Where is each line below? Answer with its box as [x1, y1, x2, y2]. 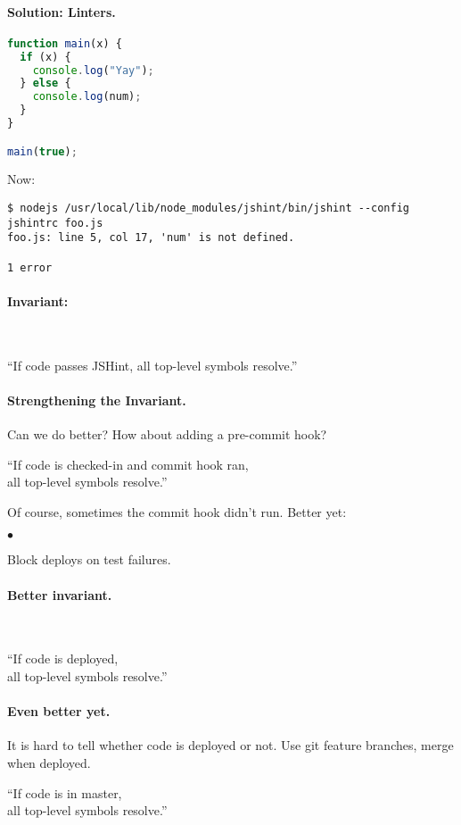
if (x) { [20, 50, 71, 63]
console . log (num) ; [32, 90, 142, 104]
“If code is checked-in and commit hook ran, [7, 454, 249, 473]
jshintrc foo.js [7, 216, 103, 229]
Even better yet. [7, 702, 111, 721]
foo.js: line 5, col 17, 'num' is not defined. [7, 231, 295, 245]
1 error [7, 261, 53, 274]
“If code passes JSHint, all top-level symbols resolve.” [7, 355, 298, 374]
